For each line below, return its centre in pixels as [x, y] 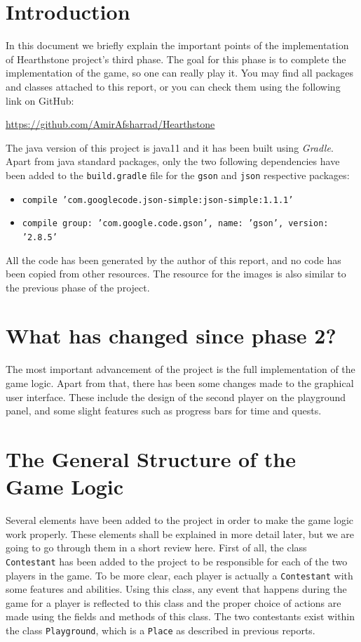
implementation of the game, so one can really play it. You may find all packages [180, 73]
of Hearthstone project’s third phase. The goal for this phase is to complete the [176, 59]
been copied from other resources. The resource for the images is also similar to [176, 274]
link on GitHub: [40, 100]
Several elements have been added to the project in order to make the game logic [180, 520]
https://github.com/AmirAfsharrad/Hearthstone [110, 124]
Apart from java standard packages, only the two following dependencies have [173, 161]
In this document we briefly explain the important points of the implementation [177, 45]
